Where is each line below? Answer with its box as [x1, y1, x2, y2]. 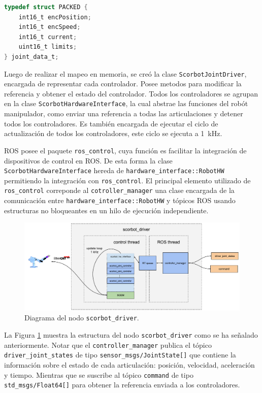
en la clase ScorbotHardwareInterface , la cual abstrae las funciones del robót [4, 98, 248, 109]
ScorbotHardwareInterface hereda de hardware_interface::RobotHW [4, 165, 224, 176]
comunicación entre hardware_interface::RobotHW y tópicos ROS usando [4, 195, 236, 206]
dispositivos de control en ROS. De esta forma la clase [4, 155, 173, 166]
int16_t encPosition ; [18, 13, 91, 21]
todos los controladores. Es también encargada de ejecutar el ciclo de [4, 118, 218, 128]
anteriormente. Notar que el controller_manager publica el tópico [4, 339, 212, 350]
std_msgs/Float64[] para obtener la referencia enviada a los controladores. [4, 379, 240, 390]
